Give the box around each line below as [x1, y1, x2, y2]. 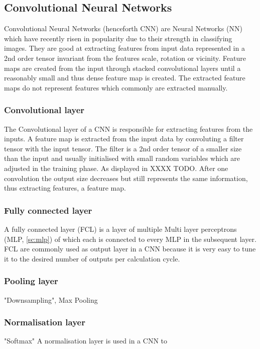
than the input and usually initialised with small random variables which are [4, 153, 240, 163]
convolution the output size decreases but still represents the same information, [4, 172, 248, 183]
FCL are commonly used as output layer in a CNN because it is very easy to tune [4, 243, 256, 254]
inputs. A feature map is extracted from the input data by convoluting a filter [4, 133, 244, 144]
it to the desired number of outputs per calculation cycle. [4, 253, 180, 264]
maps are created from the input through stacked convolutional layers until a [4, 62, 241, 73]
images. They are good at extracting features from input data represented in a [4, 43, 245, 53]
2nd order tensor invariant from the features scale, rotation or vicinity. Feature [4, 52, 246, 63]
